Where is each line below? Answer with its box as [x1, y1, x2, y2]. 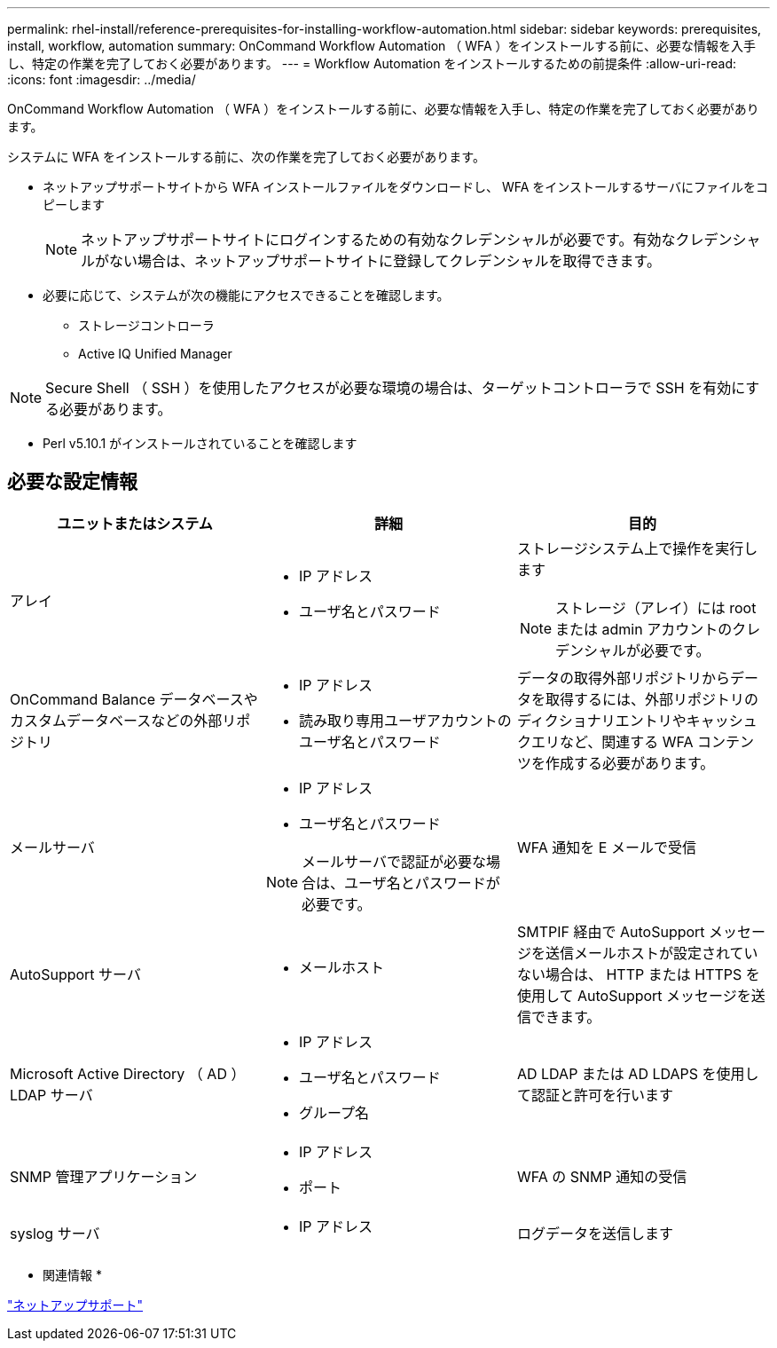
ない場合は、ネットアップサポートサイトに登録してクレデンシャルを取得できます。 [109, 252, 661, 270]
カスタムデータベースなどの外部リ [10, 711, 237, 729]
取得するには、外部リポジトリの [545, 690, 758, 708]
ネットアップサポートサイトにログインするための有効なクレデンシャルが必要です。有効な [81, 231, 676, 248]
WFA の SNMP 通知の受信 [516, 1167, 687, 1186]
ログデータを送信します [516, 1224, 673, 1242]
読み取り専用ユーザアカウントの [298, 711, 512, 729]
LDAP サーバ [10, 1085, 93, 1104]
